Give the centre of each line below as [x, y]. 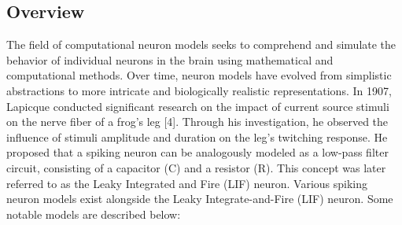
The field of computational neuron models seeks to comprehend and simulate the [201, 44]
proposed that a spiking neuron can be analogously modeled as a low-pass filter [197, 152]
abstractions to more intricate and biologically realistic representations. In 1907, [199, 90]
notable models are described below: [94, 214]
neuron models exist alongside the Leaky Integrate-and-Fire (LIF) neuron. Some [200, 199]
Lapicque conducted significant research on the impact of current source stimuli [198, 106]
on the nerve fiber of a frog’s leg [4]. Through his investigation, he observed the [197, 122]
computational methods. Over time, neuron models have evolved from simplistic [199, 75]
